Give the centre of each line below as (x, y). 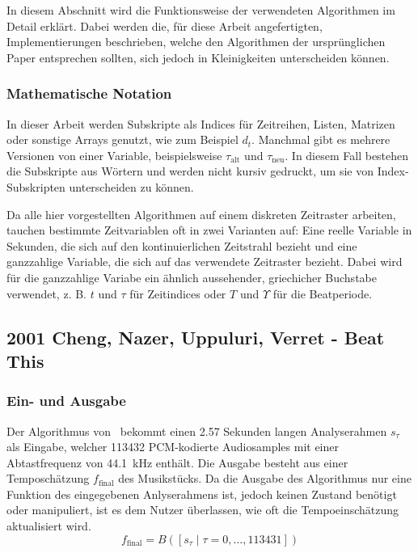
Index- (393, 171)
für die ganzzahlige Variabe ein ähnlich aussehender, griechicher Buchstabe (192, 277)
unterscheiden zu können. (131, 186)
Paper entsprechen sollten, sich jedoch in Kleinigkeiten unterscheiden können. (198, 57)
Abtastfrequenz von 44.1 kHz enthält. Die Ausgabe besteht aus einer (177, 462)
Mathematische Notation (89, 93)
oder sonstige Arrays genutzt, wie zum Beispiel (122, 139)
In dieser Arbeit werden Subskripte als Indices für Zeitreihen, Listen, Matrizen (201, 123)
